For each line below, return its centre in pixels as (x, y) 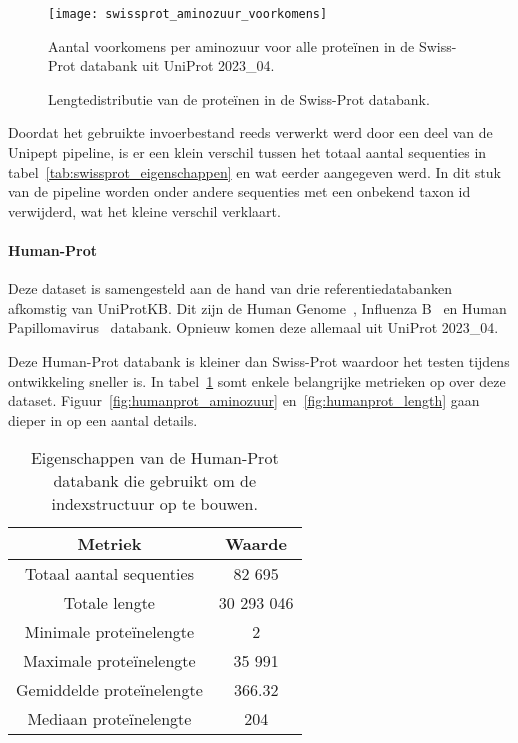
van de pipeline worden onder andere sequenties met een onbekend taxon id (239, 191)
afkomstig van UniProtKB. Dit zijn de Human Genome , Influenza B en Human (257, 307)
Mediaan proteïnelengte (109, 719)
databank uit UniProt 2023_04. (177, 65)
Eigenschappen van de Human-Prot (154, 458)
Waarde (256, 544)
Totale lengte (109, 603)
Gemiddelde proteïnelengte (109, 690)
